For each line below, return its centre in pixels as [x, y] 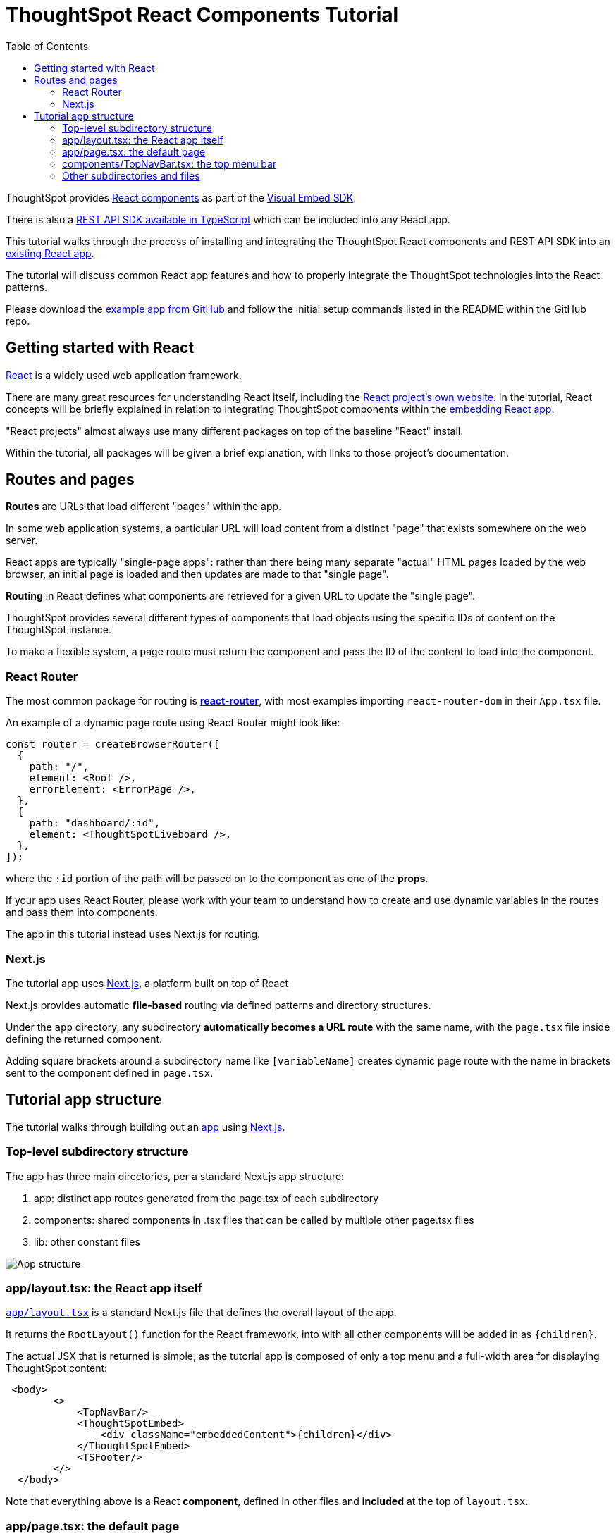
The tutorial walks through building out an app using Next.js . [146, 1127]
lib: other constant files [87, 1241]
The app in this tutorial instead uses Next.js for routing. [133, 934]
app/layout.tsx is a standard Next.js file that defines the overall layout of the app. [201, 1313]
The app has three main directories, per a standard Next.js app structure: [175, 1176]
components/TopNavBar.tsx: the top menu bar [170, 163]
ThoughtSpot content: [57, 1368]
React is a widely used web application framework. [124, 375]
